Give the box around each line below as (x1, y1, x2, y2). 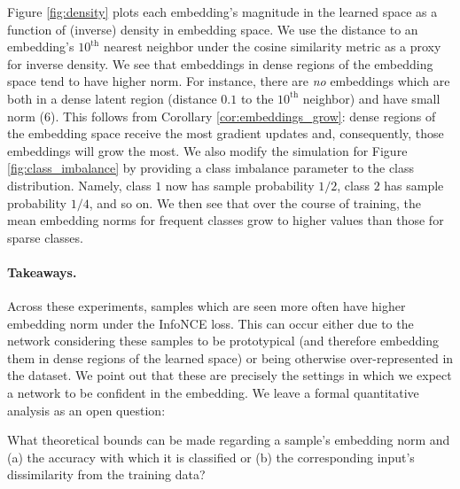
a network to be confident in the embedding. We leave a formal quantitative (7, 384, 419, 402)
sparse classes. (7, 228, 83, 246)
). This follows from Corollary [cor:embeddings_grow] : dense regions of (51, 106, 436, 125)
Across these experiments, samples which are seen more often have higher (7, 297, 406, 315)
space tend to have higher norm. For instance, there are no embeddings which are (7, 72, 450, 90)
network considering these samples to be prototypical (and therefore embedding (7, 331, 440, 350)
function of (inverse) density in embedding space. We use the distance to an (7, 19, 418, 38)
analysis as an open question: (7, 400, 166, 419)
